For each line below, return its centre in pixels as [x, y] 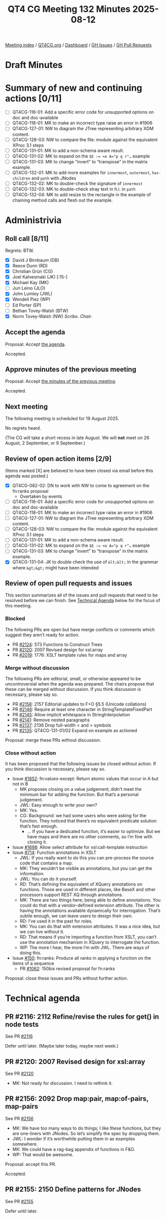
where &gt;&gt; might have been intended [55, 568]
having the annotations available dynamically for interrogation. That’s [90, 911]
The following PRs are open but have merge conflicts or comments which [80, 629]
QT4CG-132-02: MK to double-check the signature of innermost [78, 183]
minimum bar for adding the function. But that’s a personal [79, 795]
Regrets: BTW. [20, 250]
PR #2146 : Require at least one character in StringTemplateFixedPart [82, 709]
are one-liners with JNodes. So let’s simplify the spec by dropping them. [86, 1133]
